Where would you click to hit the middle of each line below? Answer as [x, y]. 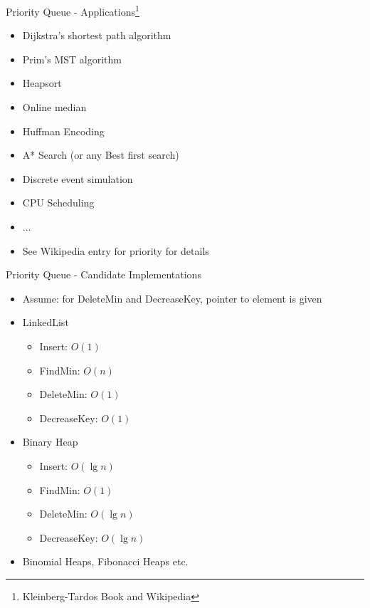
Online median [54, 107]
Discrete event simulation [78, 178]
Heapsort [42, 83]
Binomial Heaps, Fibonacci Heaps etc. [105, 561]
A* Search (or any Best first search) [101, 155]
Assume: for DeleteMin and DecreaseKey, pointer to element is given [172, 298]
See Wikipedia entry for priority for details [116, 250]
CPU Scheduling [58, 203]
